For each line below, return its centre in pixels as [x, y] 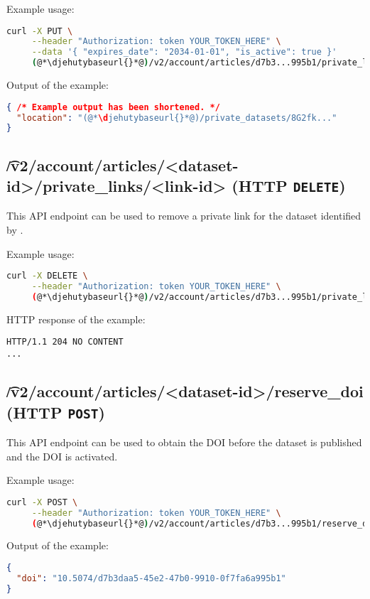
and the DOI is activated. [62, 456]
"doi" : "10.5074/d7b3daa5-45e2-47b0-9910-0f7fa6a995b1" [151, 578]
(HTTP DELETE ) [289, 186]
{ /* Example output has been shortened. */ [113, 107]
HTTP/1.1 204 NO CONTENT [65, 342]
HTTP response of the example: [76, 319]
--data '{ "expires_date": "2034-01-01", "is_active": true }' [184, 52]
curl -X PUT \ [40, 31]
